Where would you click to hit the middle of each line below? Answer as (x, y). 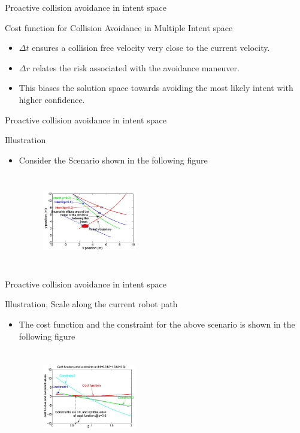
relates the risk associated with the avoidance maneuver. (136, 67)
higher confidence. (52, 99)
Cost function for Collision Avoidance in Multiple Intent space (119, 27)
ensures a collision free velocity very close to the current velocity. (151, 48)
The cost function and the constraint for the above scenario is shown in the (157, 324)
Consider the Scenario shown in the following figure (113, 160)
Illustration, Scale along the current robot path (91, 304)
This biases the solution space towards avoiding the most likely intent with (156, 88)
